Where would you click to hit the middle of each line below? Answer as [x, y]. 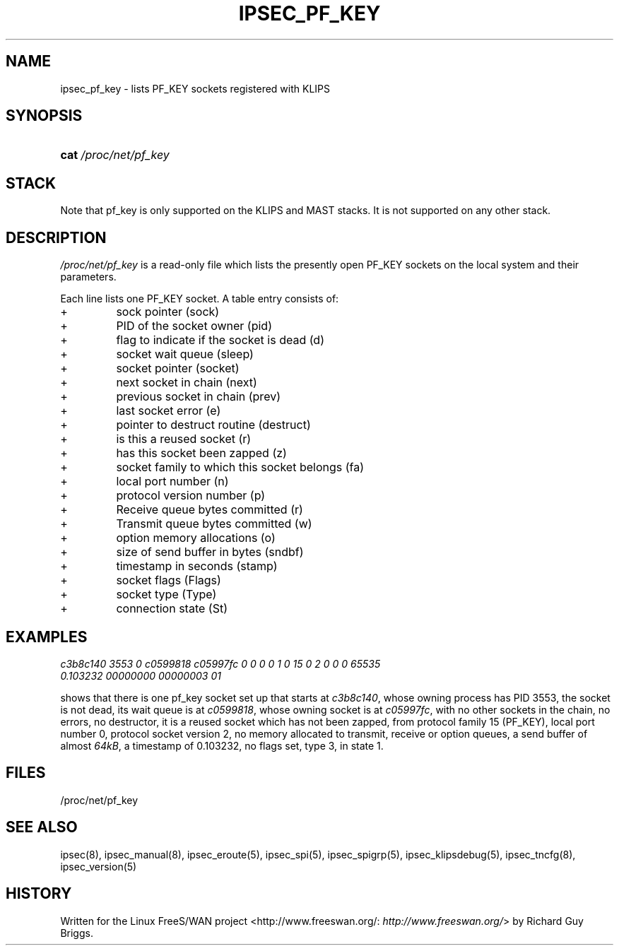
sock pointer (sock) [168, 312]
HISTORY [39, 894]
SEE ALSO [42, 827]
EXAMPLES [47, 637]
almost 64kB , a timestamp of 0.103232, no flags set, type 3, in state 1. [222, 745]
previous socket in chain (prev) [198, 397]
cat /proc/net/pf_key [115, 155]
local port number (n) [172, 482]
